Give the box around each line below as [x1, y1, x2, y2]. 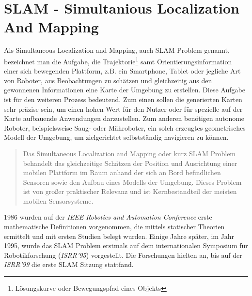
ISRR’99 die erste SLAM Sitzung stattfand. [4, 259, 134, 269]
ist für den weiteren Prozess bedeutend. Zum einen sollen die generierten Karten [4, 94, 242, 104]
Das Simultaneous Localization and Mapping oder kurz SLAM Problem [23, 148, 236, 158]
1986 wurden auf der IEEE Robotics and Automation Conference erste [4, 212, 212, 222]
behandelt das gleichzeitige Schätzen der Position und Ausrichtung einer [23, 158, 237, 168]
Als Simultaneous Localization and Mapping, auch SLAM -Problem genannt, [4, 45, 230, 55]
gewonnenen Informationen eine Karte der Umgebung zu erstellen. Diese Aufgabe [4, 85, 245, 95]
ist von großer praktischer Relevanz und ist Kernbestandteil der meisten [23, 186, 237, 196]
